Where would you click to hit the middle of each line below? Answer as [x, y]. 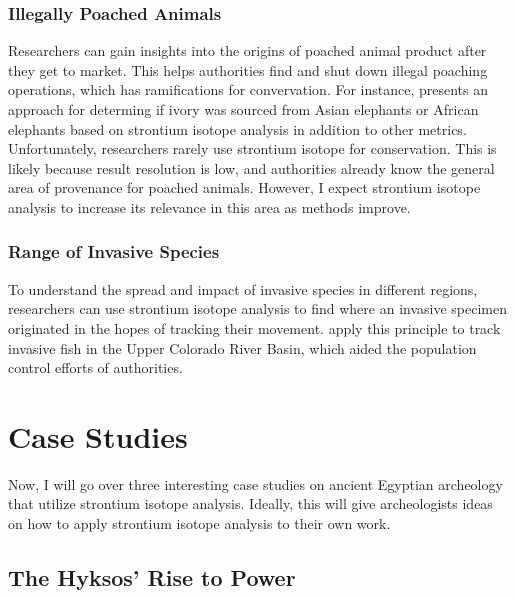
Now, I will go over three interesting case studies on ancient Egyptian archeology [255, 483]
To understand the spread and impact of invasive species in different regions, [243, 288]
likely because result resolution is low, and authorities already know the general [251, 167]
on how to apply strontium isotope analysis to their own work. [199, 523]
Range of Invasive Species [114, 251]
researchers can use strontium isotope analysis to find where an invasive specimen [257, 308]
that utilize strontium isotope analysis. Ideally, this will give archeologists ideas [250, 503]
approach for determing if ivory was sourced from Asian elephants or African [243, 109]
